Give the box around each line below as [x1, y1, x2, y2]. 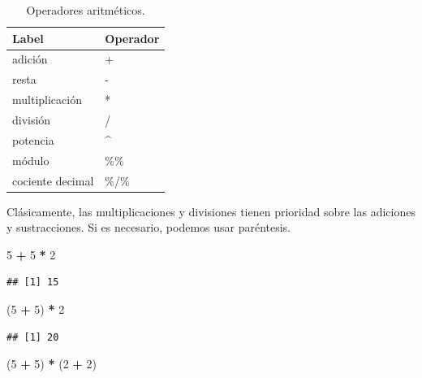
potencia [12, 131, 54, 148]
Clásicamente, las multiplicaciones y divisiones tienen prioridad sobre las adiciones [6, 202, 416, 219]
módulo [12, 151, 50, 168]
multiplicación [12, 91, 82, 108]
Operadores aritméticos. [26, 2, 145, 18]
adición [12, 50, 48, 67]
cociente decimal [12, 172, 94, 189]
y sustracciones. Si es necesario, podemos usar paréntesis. [6, 219, 291, 236]
